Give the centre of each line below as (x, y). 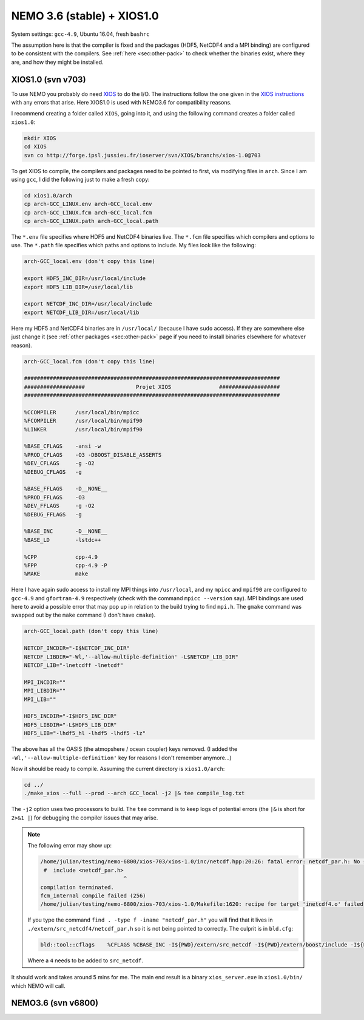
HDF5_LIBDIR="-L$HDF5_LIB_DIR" (71, 725)
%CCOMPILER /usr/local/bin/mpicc (82, 412)
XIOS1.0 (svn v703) (49, 79)
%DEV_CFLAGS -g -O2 (59, 464)
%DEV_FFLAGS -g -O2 (59, 506)
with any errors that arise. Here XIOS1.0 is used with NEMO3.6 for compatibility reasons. (121, 103)
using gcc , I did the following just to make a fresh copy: (80, 179)
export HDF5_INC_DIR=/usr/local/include (85, 279)
